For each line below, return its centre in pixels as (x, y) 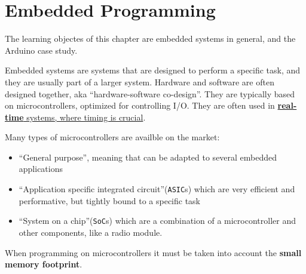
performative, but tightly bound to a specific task (110, 200)
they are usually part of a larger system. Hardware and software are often (140, 81)
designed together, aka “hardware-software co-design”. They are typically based (150, 93)
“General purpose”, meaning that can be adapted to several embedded (148, 157)
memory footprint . (44, 264)
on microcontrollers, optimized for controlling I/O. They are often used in (140, 105)
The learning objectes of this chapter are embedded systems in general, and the (150, 39)
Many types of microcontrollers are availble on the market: (112, 137)
